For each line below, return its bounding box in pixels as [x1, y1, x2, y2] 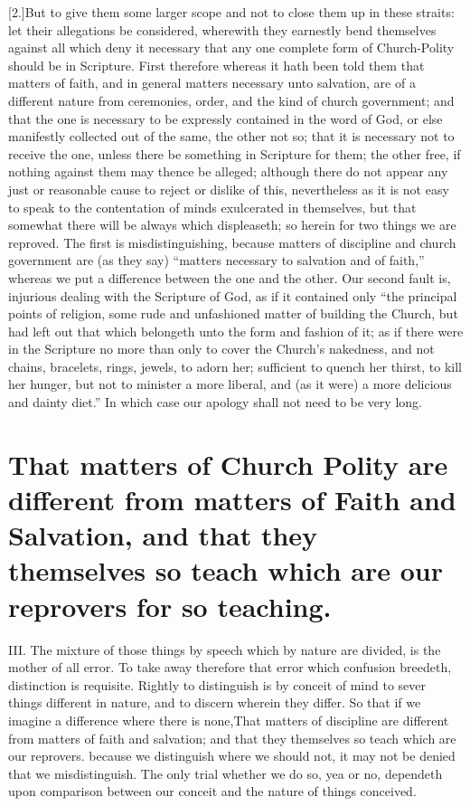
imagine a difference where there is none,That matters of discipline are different [8, 710, 449, 729]
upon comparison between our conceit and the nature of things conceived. [8, 782, 417, 801]
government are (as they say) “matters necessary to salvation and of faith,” [8, 251, 425, 270]
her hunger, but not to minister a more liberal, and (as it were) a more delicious [8, 375, 452, 394]
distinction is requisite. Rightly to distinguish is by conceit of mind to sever [8, 675, 427, 694]
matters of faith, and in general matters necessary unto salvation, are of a [8, 73, 416, 92]
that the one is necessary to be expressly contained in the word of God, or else [8, 109, 443, 128]
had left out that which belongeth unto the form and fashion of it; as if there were [8, 321, 464, 340]
